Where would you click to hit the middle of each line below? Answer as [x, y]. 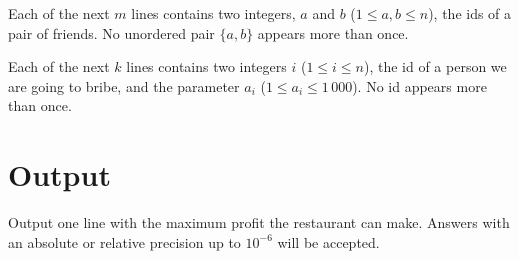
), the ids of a [470, 13]
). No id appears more [419, 85]
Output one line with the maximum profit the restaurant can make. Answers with [259, 222]
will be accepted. [328, 241]
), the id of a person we [435, 66]
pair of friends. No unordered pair [111, 32]
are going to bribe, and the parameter [124, 85]
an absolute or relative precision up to [124, 241]
